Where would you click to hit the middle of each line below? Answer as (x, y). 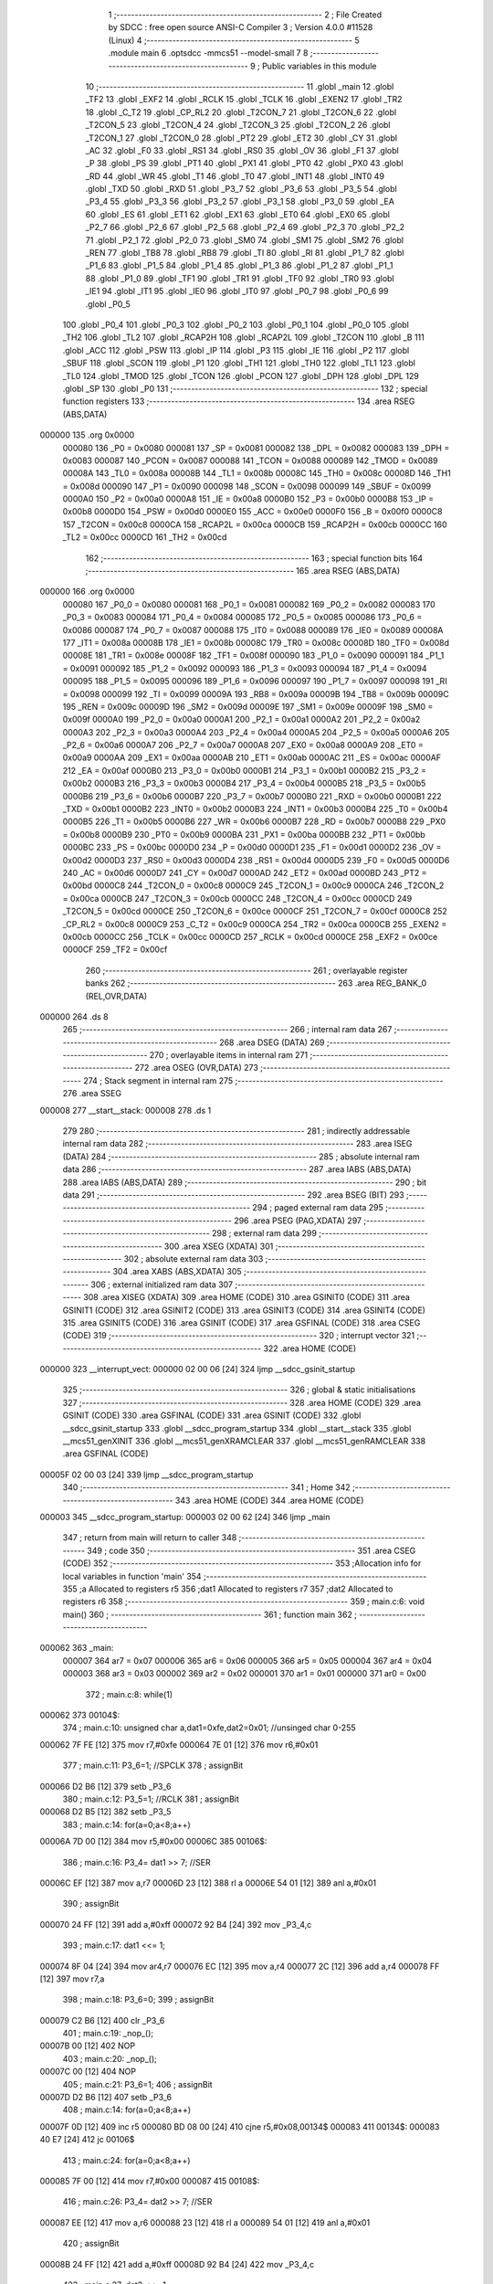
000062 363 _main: (77, 1648)
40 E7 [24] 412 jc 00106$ (87, 2140)
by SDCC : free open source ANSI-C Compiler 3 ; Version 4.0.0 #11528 (241, 27)
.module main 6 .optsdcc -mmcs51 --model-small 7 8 (208, 53)
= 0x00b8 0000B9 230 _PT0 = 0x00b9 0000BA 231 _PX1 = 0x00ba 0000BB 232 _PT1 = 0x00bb (244, 834)
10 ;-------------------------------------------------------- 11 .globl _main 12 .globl (240, 86)
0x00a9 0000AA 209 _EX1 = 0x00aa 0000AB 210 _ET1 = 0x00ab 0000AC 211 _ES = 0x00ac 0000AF (252, 757)
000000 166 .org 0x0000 (87, 592)
